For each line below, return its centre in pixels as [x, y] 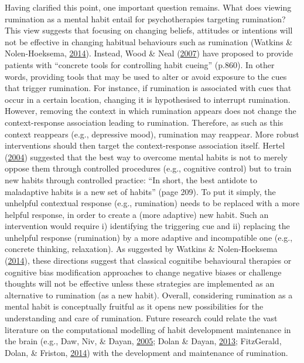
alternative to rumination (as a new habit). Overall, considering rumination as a [149, 295]
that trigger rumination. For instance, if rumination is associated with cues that [148, 88]
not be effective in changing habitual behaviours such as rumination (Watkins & [149, 41]
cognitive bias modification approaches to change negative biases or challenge [143, 272]
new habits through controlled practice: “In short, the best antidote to [131, 179]
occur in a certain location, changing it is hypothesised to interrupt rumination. [148, 99]
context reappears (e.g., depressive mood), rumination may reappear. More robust [152, 134]
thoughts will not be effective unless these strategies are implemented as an [140, 283]
